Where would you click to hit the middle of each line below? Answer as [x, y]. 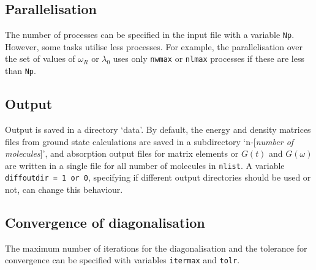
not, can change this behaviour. [64, 189]
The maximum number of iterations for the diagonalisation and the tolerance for [156, 248]
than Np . [21, 71]
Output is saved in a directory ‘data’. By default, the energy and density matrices [158, 129]
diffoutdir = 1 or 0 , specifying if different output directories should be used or [158, 177]
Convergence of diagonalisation [105, 223]
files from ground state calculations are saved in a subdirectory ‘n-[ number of [149, 141]
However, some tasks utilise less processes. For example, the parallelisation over [154, 46]
